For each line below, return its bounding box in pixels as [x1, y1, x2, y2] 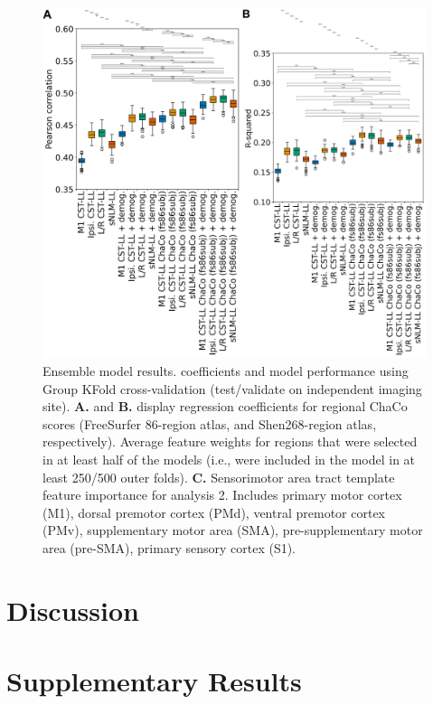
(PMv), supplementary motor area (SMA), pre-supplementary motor [42, 521, 423, 540]
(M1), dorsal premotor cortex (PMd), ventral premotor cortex [42, 502, 385, 521]
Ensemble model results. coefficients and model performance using [42, 361, 409, 380]
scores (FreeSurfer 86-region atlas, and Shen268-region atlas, [42, 414, 377, 433]
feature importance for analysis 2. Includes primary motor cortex [42, 485, 402, 504]
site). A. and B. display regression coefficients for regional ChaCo [42, 397, 408, 416]
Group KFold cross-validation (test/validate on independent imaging [42, 379, 422, 398]
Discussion [6, 591, 139, 628]
